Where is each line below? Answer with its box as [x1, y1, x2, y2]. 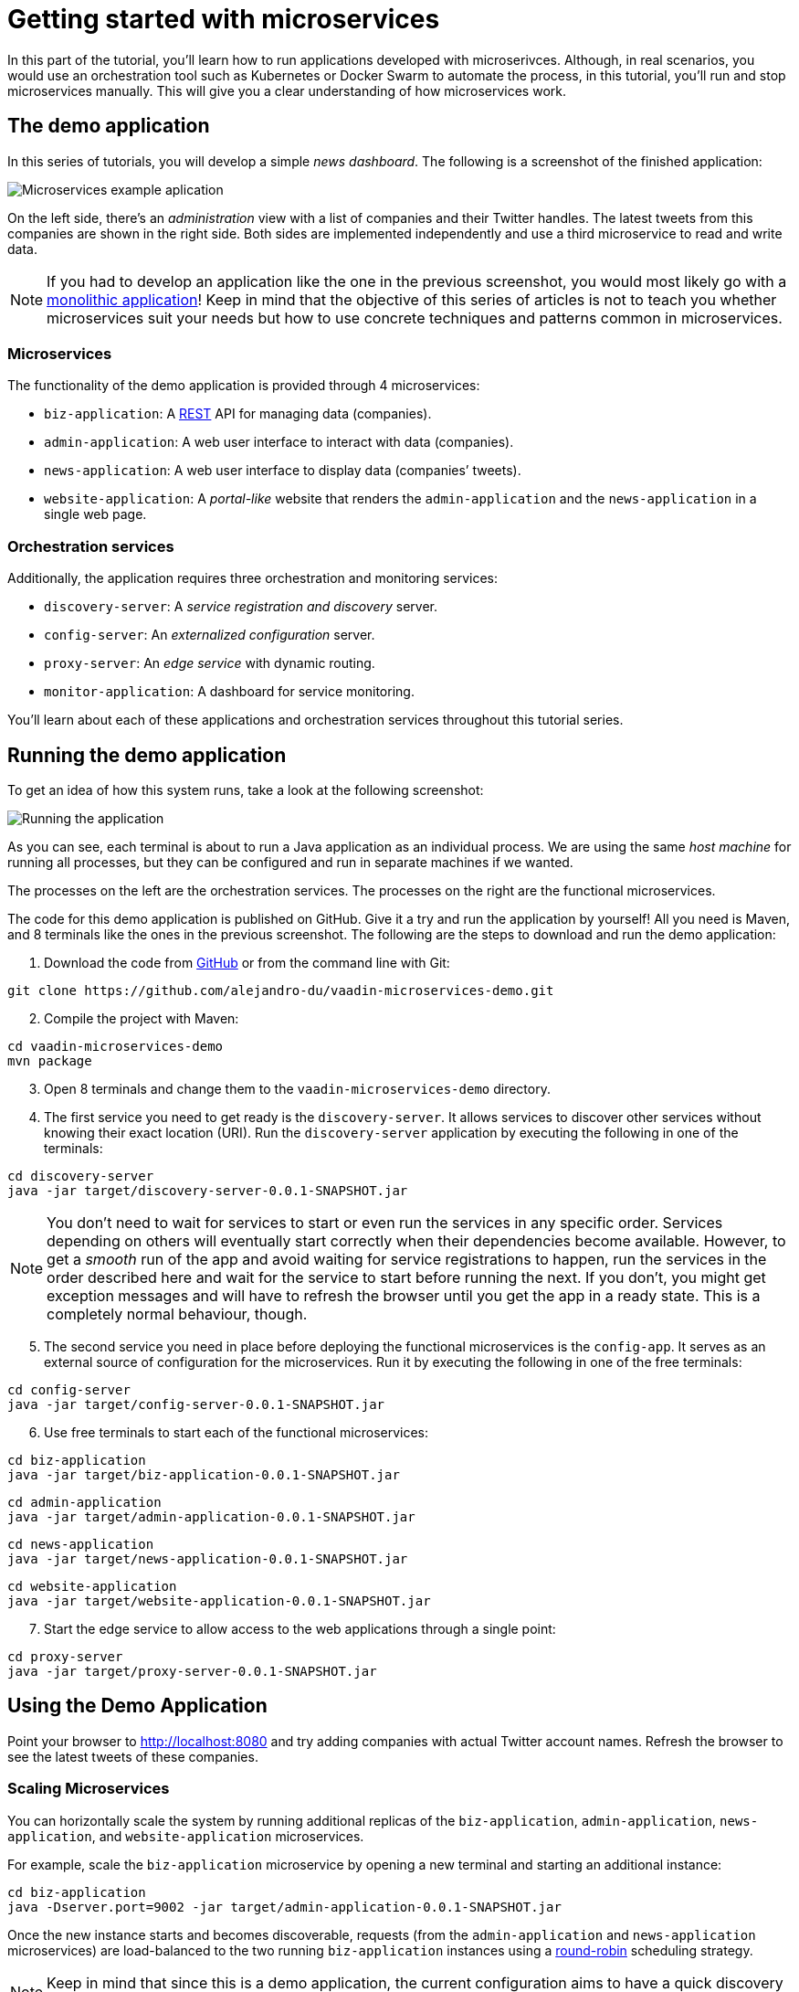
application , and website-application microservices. [7, 1828, 364, 1844]
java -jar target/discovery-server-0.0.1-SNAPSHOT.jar [7, 1182, 408, 1198]
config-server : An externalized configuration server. [44, 627, 375, 643]
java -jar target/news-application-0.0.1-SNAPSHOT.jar [7, 1551, 408, 1566]
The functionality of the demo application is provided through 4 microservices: [7, 377, 480, 394]
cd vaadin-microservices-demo [7, 1038, 224, 1054]
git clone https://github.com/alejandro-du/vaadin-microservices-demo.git [7, 982, 554, 998]
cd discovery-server [7, 1168, 154, 1183]
